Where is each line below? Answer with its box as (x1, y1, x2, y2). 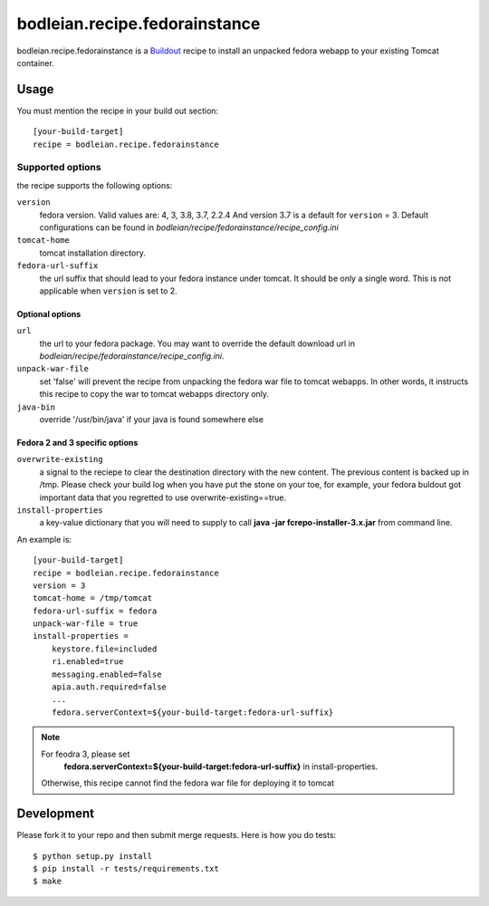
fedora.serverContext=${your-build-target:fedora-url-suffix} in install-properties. (63, 761, 379, 772)
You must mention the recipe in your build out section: (16, 105, 219, 116)
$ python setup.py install (33, 851, 153, 861)
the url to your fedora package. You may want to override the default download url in (39, 338, 355, 349)
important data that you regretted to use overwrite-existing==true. (39, 492, 287, 503)
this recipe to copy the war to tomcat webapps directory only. (39, 389, 270, 400)
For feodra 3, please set (41, 748, 130, 759)
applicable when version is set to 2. (39, 285, 178, 296)
